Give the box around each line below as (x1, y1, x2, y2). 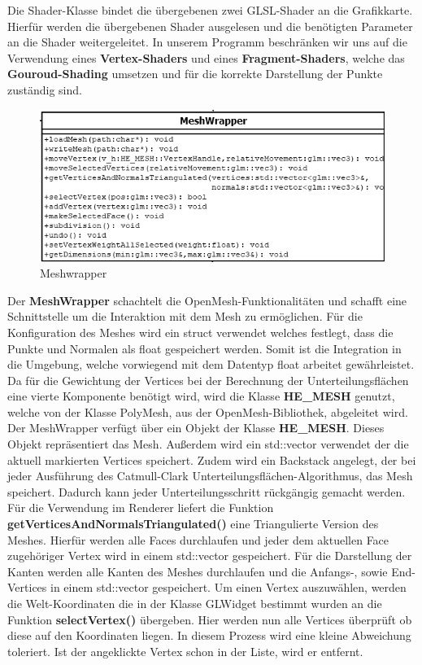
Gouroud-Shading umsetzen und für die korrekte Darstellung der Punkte (7, 65, 383, 82)
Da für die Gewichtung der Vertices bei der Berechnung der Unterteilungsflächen (7, 371, 409, 388)
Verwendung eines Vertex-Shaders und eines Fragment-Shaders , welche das (7, 49, 405, 66)
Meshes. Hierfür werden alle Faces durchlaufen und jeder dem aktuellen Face (7, 531, 389, 548)
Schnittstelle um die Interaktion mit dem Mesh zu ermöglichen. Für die (7, 308, 363, 325)
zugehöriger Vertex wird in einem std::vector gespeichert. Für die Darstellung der (7, 547, 412, 564)
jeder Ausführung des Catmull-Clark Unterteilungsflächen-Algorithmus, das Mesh (7, 467, 413, 484)
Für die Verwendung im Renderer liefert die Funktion (7, 499, 274, 516)
